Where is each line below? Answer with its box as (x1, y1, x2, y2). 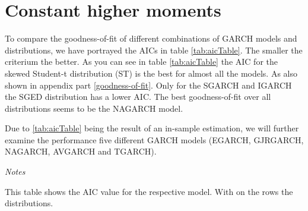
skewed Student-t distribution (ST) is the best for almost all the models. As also (5, 67, 298, 79)
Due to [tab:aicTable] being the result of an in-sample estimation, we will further (5, 122, 299, 134)
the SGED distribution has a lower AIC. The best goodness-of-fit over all (5, 90, 271, 103)
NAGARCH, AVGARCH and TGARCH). (5, 145, 157, 158)
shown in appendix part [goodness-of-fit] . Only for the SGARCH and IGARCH (5, 78, 292, 91)
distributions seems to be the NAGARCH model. (5, 102, 183, 114)
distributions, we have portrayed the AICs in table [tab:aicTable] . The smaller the (5, 43, 303, 56)
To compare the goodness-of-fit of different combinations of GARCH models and (5, 32, 297, 45)
